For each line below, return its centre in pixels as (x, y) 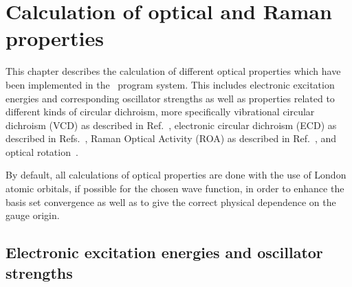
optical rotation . (42, 151)
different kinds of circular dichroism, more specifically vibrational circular (160, 112)
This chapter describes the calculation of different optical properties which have (173, 71)
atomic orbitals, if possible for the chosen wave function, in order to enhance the (175, 188)
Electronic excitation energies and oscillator (164, 252)
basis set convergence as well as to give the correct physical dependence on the (171, 202)
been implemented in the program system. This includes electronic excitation (170, 84)
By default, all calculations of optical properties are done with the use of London (176, 175)
